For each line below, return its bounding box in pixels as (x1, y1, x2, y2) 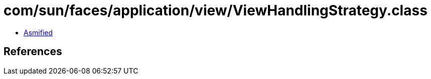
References (4, 45, 62, 58)
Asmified (24, 28, 53, 37)
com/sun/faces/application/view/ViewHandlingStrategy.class (4, 2, 427, 19)
